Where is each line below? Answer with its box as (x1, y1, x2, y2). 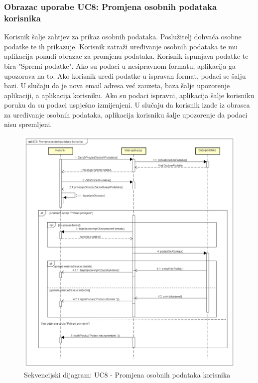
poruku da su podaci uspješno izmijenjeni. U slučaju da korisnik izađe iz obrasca (4, 100, 250, 110)
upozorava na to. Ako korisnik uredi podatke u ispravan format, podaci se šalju (4, 70, 246, 81)
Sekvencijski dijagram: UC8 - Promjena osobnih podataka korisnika (24, 369, 231, 380)
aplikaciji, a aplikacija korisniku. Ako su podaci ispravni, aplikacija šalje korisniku (4, 90, 255, 100)
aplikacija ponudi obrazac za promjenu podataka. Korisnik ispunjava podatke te (4, 51, 249, 61)
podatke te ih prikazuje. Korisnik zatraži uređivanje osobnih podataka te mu (4, 41, 238, 51)
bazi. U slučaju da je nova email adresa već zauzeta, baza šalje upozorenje (4, 80, 230, 91)
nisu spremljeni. (4, 119, 52, 129)
